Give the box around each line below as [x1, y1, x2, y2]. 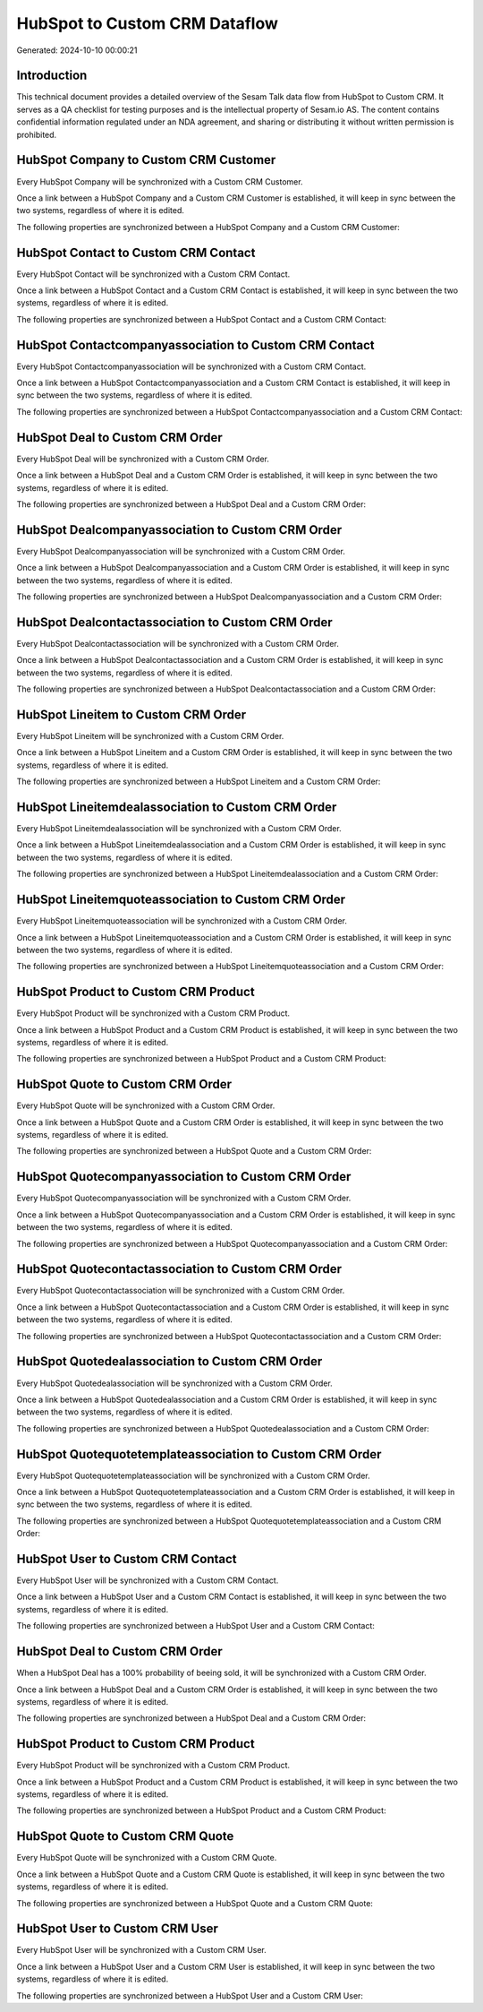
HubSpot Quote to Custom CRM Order [16, 1077, 233, 1092]
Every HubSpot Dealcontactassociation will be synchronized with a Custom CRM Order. [16, 638, 339, 649]
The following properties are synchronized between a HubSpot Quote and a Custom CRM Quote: [16, 1897, 373, 1908]
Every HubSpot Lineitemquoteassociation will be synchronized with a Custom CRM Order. [16, 916, 348, 926]
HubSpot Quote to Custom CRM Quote [16, 1828, 234, 1844]
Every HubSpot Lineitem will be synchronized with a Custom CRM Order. [16, 731, 284, 741]
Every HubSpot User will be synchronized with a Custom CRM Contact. [16, 1575, 279, 1586]
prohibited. [16, 129, 57, 140]
